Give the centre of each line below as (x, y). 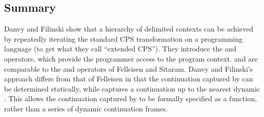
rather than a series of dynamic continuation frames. (86, 108)
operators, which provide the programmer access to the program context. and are (131, 58)
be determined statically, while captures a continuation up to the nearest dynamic (132, 88)
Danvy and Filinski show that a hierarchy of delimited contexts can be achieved (129, 29)
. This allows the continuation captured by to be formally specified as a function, (130, 98)
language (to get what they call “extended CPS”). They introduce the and (120, 49)
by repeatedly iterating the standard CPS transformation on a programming (123, 38)
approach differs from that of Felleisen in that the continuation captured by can (129, 79)
